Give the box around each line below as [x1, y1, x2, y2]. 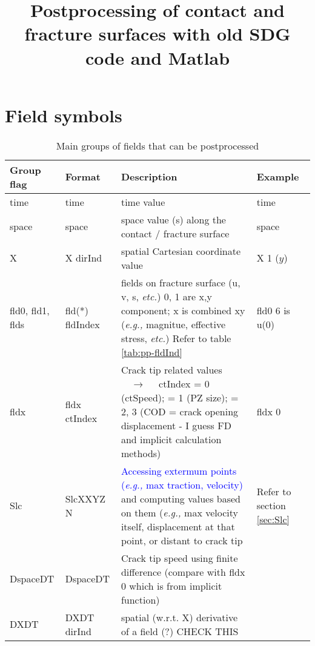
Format [65, 170, 101, 184]
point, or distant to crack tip [121, 533, 243, 547]
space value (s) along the [121, 212, 226, 226]
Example [256, 170, 299, 184]
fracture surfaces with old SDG [24, 21, 291, 46]
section [256, 498, 286, 513]
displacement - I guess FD [121, 418, 231, 432]
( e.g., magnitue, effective [121, 317, 226, 331]
